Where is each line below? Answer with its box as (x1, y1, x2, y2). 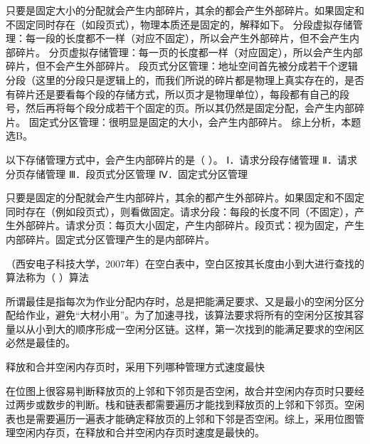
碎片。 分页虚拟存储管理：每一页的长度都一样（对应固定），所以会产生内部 (15, 44, 363, 59)
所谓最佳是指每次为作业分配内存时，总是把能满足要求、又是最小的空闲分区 (6, 293, 354, 308)
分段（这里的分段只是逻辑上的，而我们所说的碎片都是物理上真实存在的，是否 (6, 72, 364, 87)
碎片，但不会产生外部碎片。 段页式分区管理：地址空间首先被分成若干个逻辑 (6, 58, 358, 73)
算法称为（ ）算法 (6, 270, 89, 285)
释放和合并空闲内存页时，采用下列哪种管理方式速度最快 (6, 359, 265, 374)
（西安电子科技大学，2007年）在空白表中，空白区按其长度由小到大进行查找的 (6, 255, 364, 270)
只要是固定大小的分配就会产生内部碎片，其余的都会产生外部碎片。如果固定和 (6, 3, 364, 17)
